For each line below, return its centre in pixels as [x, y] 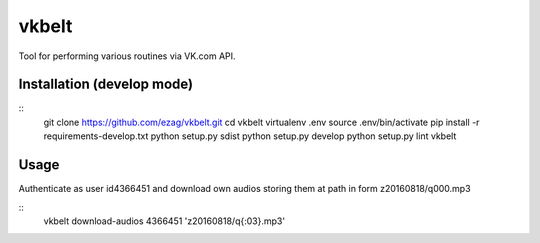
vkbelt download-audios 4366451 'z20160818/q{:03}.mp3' [164, 221]
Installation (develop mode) [106, 84]
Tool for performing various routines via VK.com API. [127, 56]
